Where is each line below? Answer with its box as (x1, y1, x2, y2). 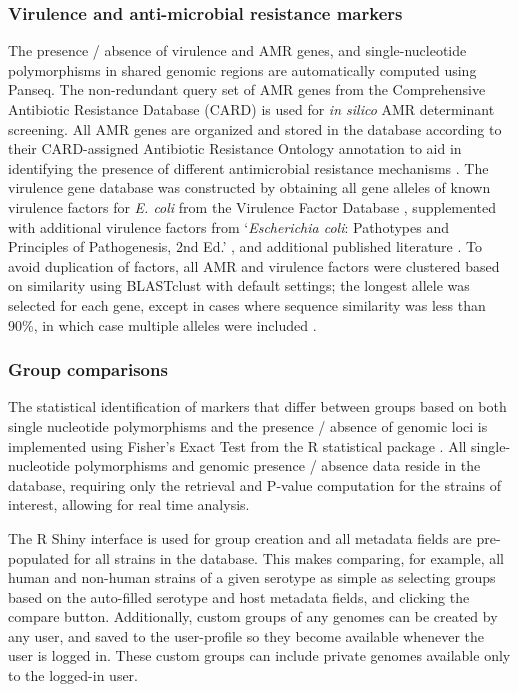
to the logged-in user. (8, 665, 139, 686)
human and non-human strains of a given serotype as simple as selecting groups (8, 567, 496, 588)
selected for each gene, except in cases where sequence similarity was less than (8, 294, 486, 315)
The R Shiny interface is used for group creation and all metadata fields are (8, 527, 472, 548)
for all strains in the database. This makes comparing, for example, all (73, 547, 505, 568)
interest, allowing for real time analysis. (8, 494, 250, 515)
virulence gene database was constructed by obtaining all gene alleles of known (8, 177, 491, 198)
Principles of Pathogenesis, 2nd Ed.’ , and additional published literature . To (8, 236, 482, 257)
